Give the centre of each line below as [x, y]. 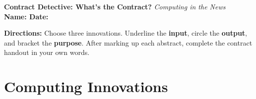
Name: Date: [26, 16]
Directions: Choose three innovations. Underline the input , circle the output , [126, 33]
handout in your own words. [47, 52]
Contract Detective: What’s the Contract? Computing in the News [115, 6]
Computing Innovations [86, 86]
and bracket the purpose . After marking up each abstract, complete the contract [128, 42]
